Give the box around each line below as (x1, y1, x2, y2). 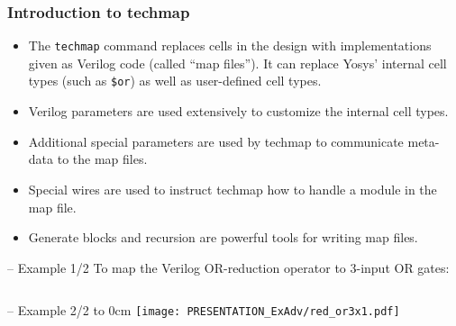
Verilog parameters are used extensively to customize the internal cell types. (28, 102, 449, 121)
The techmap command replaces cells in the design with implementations (28, 36, 432, 55)
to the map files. (57, 149, 148, 168)
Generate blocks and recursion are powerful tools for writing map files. (28, 228, 418, 247)
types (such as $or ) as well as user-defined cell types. (28, 71, 322, 90)
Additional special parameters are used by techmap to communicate (28, 131, 404, 150)
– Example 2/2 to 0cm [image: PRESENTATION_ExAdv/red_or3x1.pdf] (7, 301, 400, 320)
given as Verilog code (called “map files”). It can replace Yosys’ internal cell (28, 53, 447, 72)
